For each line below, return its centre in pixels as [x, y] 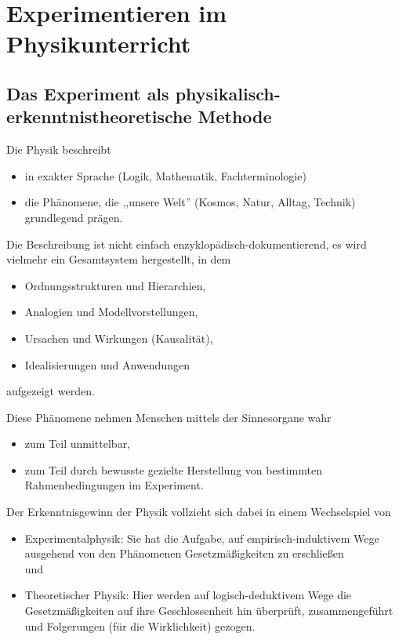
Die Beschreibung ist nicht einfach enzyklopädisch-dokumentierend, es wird [187, 244]
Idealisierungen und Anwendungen [107, 364]
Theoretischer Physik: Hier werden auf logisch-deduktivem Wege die [188, 595]
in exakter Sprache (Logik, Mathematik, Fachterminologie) [165, 175]
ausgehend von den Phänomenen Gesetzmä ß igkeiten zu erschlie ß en [184, 553]
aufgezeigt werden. [51, 391]
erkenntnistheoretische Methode [139, 116]
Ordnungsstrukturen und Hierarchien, [115, 285]
